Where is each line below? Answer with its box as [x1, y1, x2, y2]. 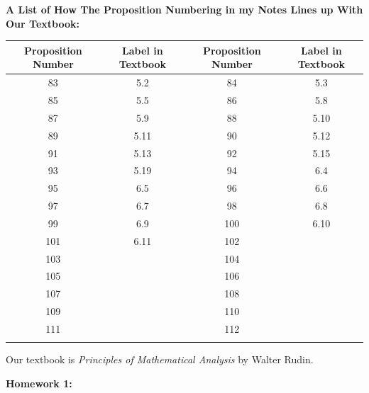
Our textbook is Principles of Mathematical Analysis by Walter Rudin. [6, 352, 314, 367]
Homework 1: [6, 375, 72, 390]
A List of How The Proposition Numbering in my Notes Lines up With [6, 2, 363, 16]
